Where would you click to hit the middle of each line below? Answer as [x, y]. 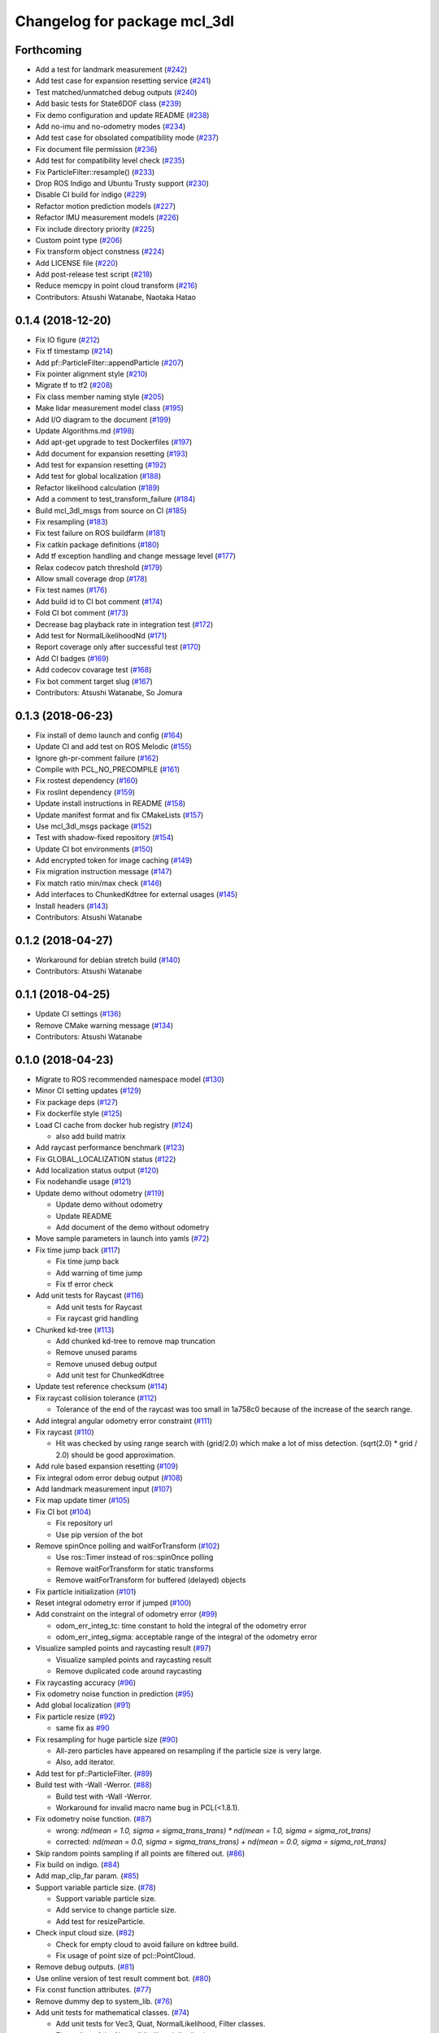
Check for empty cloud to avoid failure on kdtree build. [147, 1944]
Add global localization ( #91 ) [83, 1705]
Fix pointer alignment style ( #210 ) [91, 373]
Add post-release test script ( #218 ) [94, 274]
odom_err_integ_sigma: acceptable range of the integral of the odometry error [187, 1637]
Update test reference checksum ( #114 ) [102, 1387]
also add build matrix [91, 1136]
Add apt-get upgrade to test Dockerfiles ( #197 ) [114, 442]
